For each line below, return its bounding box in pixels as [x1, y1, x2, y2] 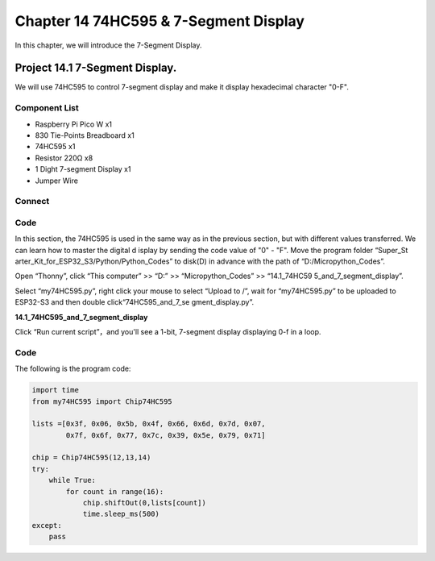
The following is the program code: [14, 364, 131, 374]
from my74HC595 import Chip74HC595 [31, 397, 172, 406]
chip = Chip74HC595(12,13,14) [31, 453, 151, 463]
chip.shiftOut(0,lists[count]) [82, 498, 207, 508]
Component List [14, 102, 80, 114]
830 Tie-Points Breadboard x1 [35, 130, 135, 140]
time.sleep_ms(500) [82, 509, 160, 519]
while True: [48, 476, 97, 485]
